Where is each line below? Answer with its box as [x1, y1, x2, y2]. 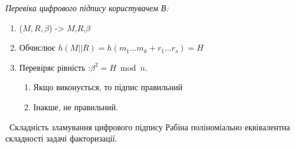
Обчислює [19, 41, 55, 54]
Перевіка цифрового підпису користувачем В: [5, 2, 169, 14]
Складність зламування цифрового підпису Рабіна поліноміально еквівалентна [9, 120, 290, 133]
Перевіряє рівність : [19, 61, 91, 73]
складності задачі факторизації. [5, 132, 117, 144]
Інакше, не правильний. [33, 100, 119, 113]
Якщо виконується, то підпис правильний [33, 81, 183, 93]
